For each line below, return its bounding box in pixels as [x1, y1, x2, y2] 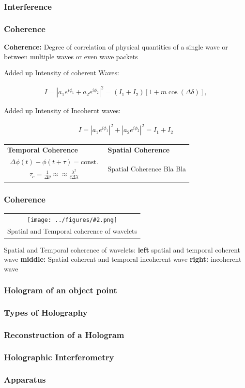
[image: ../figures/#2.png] [27, 216, 118, 223]
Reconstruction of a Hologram [4, 328, 124, 340]
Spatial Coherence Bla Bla [107, 164, 186, 174]
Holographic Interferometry [4, 351, 114, 363]
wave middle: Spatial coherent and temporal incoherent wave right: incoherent [4, 254, 242, 264]
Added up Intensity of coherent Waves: [4, 67, 119, 78]
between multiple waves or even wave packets [4, 51, 138, 61]
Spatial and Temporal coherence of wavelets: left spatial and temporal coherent [4, 244, 241, 254]
